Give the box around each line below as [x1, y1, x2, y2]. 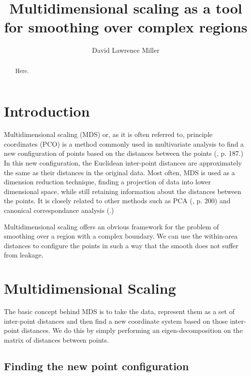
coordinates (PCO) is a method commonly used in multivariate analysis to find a [4, 138, 244, 149]
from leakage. [4, 250, 44, 260]
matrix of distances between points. [4, 334, 109, 345]
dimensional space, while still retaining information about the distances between [4, 186, 241, 196]
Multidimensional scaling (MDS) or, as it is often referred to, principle [4, 129, 213, 139]
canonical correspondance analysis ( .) [4, 205, 114, 215]
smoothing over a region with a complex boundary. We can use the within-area [4, 231, 238, 241]
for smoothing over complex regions [4, 17, 248, 37]
